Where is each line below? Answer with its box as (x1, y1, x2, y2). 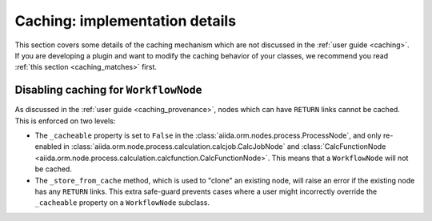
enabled (34, 142, 62, 151)
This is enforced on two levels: (14, 116, 116, 126)
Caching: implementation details (14, 12, 236, 30)
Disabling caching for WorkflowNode (14, 83, 202, 97)
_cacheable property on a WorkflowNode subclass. (34, 198, 210, 207)
